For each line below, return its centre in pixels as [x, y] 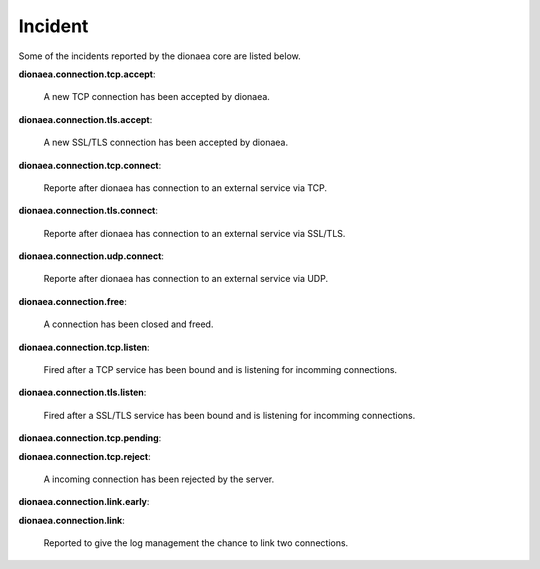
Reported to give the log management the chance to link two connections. [196, 543]
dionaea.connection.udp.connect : [91, 256]
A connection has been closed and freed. [128, 324]
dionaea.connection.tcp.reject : [85, 456]
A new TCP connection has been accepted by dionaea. [156, 97]
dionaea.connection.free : [72, 301]
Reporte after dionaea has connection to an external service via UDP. [186, 279]
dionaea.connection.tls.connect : [88, 211]
